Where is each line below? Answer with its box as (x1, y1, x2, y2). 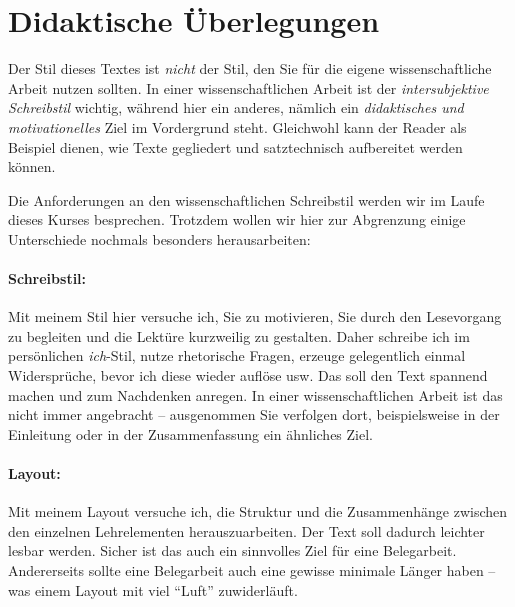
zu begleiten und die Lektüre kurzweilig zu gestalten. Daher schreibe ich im (8, 325, 470, 346)
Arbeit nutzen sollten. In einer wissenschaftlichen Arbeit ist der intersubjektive (8, 77, 489, 98)
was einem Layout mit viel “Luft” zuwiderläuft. (8, 579, 298, 600)
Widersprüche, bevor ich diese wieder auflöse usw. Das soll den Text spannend (8, 365, 488, 386)
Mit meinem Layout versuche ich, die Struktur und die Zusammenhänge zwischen (8, 501, 508, 522)
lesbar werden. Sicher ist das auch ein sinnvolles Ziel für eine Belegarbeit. (8, 540, 457, 561)
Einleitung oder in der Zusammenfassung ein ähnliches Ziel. (8, 423, 373, 444)
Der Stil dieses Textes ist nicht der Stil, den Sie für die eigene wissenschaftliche (8, 58, 492, 79)
